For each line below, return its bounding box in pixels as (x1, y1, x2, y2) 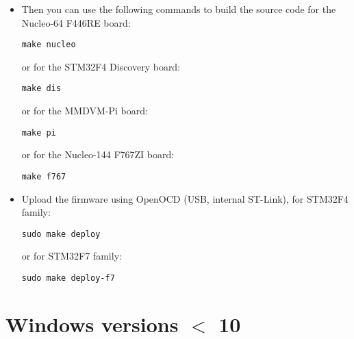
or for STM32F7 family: (21, 249, 122, 263)
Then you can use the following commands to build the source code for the (21, 2, 336, 16)
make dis (21, 84, 62, 94)
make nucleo (21, 40, 76, 50)
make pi (21, 127, 56, 138)
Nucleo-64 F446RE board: (21, 15, 131, 29)
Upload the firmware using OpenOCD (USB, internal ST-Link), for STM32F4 (21, 191, 349, 205)
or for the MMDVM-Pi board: (21, 103, 148, 118)
